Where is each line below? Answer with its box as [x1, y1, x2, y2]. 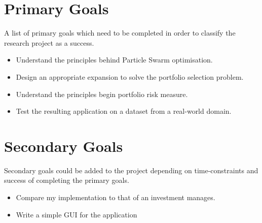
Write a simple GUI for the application [16, 209, 137, 219]
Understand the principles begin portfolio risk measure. [16, 88, 188, 99]
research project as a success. [4, 37, 94, 48]
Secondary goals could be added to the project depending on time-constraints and [4, 165, 258, 175]
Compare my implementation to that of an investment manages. [16, 192, 215, 202]
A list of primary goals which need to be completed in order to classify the [4, 27, 236, 38]
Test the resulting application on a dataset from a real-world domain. [16, 106, 232, 116]
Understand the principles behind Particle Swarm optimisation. [16, 54, 213, 65]
